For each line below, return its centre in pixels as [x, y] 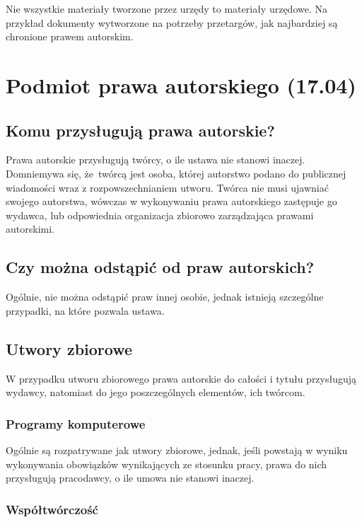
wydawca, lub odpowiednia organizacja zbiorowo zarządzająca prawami [160, 215]
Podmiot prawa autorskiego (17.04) [181, 85]
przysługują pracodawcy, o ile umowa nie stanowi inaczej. [130, 478]
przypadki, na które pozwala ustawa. [85, 310]
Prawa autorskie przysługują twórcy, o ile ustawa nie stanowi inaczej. [156, 159]
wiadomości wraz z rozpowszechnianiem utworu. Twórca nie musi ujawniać [167, 187]
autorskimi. [30, 229]
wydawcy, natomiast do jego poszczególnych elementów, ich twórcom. [156, 392]
